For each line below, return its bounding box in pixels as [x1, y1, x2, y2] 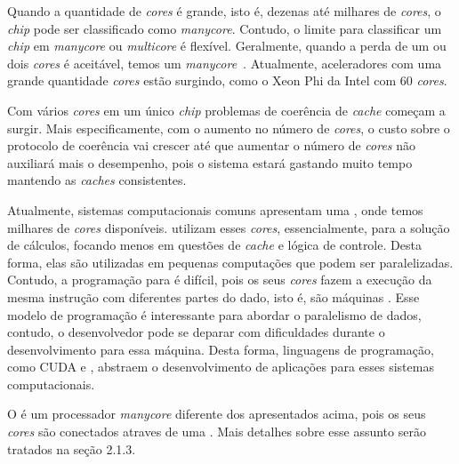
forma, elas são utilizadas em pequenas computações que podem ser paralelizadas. [7, 252, 454, 271]
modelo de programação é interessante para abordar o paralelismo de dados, [7, 305, 422, 324]
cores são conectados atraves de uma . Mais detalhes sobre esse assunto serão [7, 422, 426, 441]
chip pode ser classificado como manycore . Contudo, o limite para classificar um [7, 19, 442, 37]
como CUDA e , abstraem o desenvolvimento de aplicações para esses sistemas [7, 357, 434, 376]
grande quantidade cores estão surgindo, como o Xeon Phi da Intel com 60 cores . [7, 71, 447, 90]
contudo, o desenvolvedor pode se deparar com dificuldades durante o [7, 323, 385, 341]
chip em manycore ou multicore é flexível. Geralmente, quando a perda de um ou [7, 36, 447, 55]
